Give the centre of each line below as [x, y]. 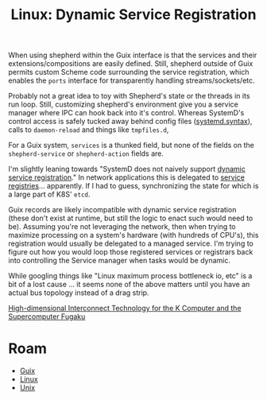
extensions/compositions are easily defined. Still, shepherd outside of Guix [131, 64]
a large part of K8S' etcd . [49, 194]
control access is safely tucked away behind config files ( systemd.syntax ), [130, 122]
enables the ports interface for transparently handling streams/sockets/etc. [132, 80]
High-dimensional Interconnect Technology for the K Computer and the [125, 309]
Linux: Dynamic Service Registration [133, 15]
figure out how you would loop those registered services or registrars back [131, 252]
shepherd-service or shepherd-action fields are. [86, 153]
